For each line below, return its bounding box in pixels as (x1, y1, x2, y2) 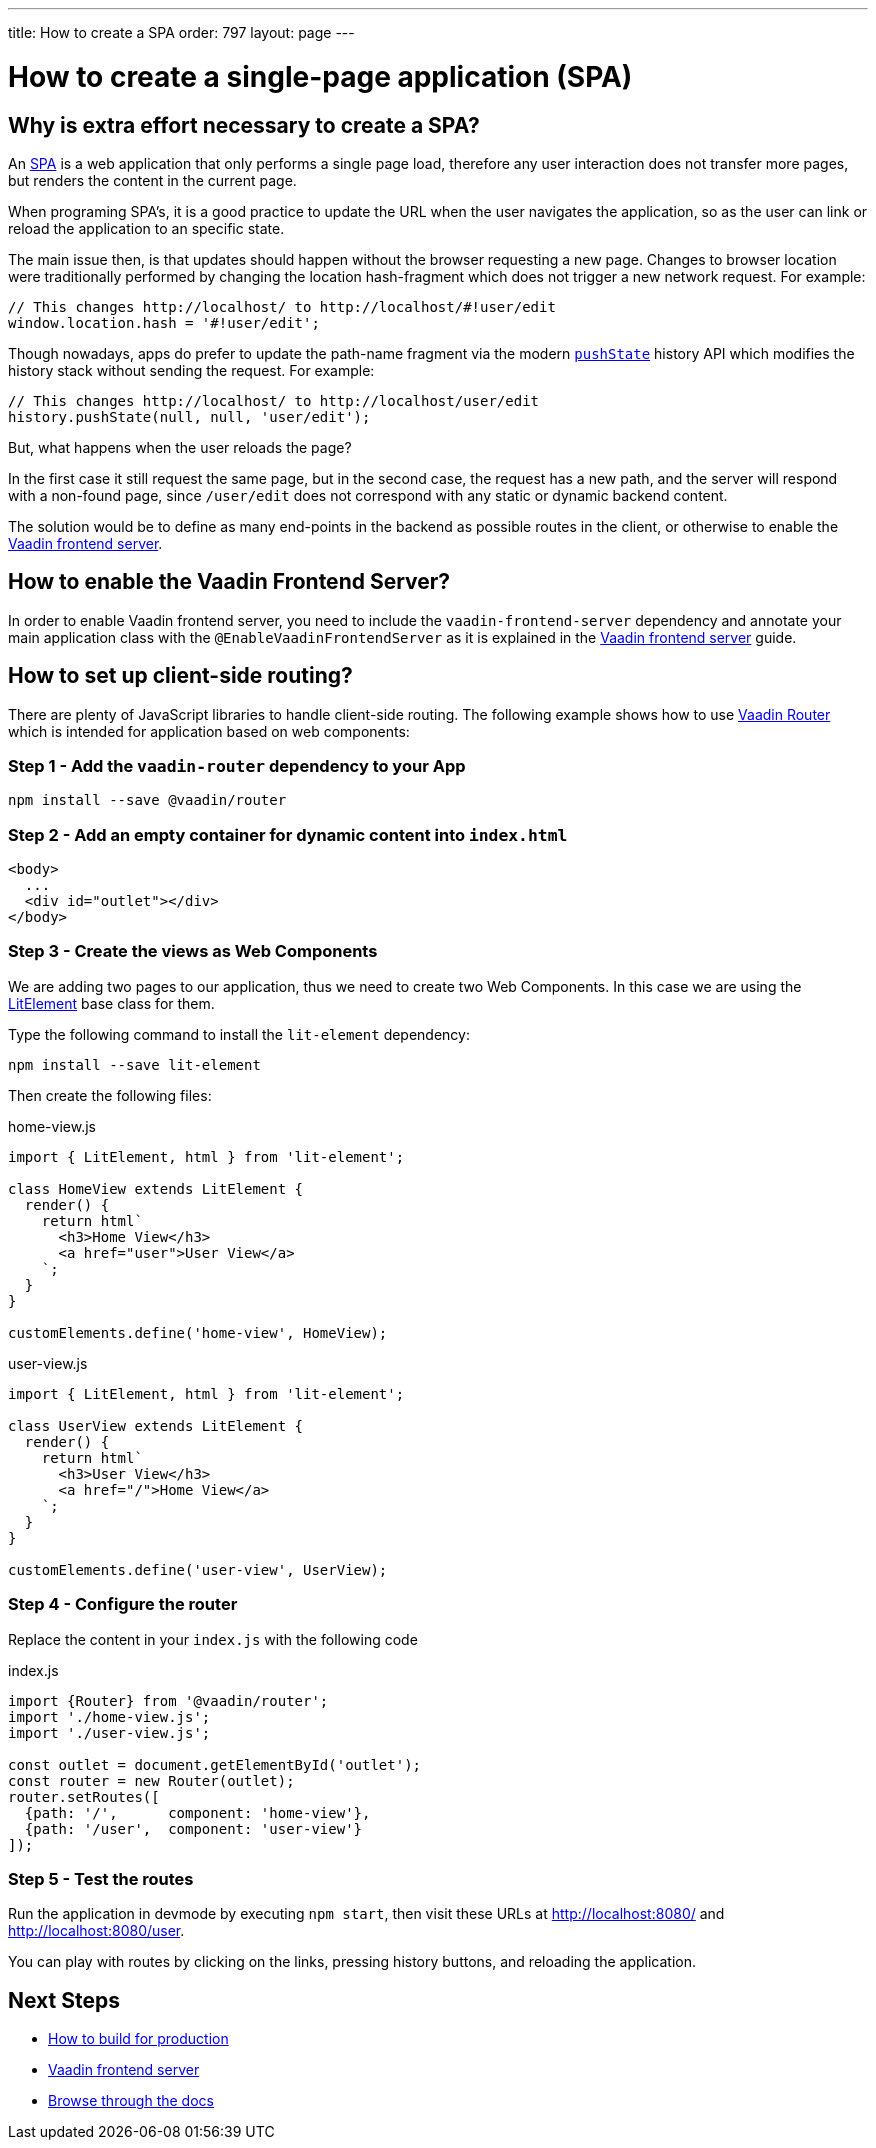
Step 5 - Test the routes (8, 1868, 194, 1889)
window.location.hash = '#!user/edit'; (8, 314, 320, 331)
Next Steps (8, 1987, 120, 2013)
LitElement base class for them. (8, 994, 215, 1012)
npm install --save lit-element (8, 1056, 261, 1073)
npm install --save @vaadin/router (8, 792, 287, 809)
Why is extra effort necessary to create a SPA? (8, 112, 480, 138)
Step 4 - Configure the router (8, 1594, 238, 1615)
